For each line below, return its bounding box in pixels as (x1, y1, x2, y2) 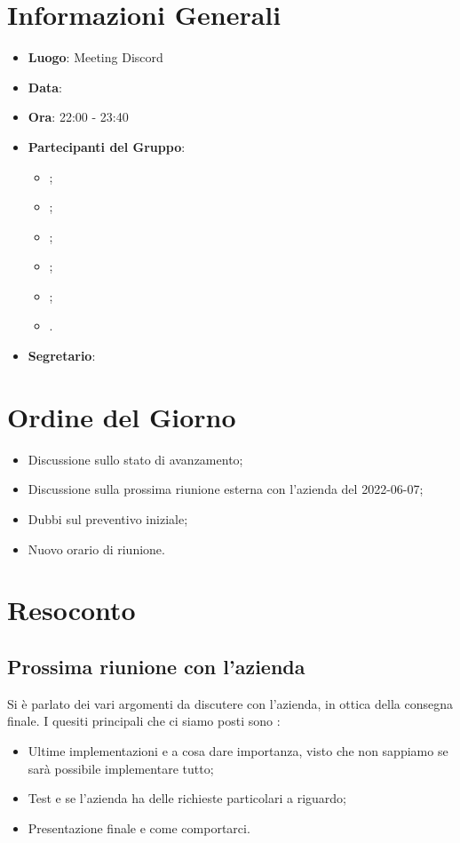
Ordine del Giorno (7, 398, 236, 434)
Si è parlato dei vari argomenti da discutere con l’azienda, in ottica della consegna (7, 694, 453, 712)
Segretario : (28, 346, 96, 365)
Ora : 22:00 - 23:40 (28, 107, 129, 126)
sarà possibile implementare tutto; (28, 759, 214, 777)
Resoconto (7, 592, 136, 628)
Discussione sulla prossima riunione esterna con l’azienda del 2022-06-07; (28, 480, 424, 498)
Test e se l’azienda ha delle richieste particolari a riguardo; (28, 789, 346, 807)
